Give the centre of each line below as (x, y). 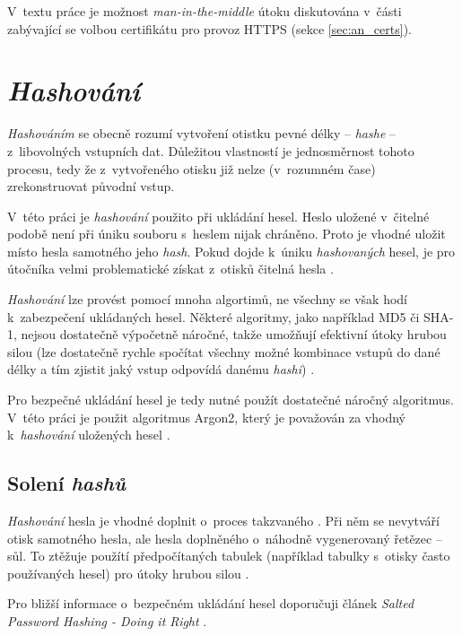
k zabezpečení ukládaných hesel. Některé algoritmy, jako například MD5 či (214, 316)
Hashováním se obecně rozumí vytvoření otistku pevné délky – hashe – (202, 133)
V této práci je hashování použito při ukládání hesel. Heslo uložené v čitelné (218, 216)
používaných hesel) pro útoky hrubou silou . (128, 573)
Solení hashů (66, 483)
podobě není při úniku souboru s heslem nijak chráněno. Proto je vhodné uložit (227, 234)
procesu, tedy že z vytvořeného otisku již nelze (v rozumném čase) (192, 168)
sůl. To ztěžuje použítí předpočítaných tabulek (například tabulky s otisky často (229, 556)
